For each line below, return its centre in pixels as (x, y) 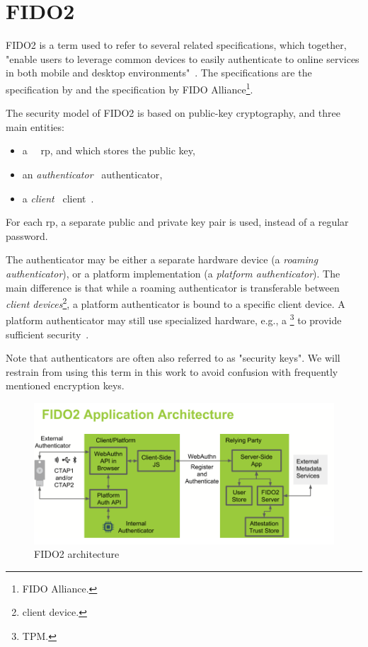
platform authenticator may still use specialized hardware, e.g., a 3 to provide (174, 319)
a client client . (58, 198)
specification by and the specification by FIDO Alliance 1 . (130, 88)
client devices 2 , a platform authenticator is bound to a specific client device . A (176, 303)
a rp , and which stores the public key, (109, 150)
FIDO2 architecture (77, 554)
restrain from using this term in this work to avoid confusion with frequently (172, 371)
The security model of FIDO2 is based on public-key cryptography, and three (173, 113)
